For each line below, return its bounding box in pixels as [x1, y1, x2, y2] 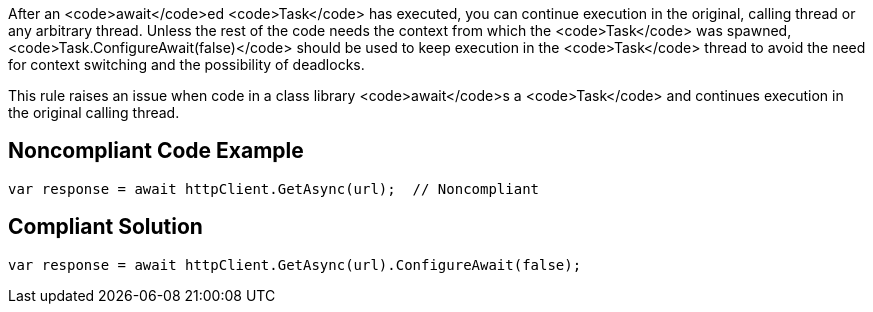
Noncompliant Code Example [8, 138, 304, 164]
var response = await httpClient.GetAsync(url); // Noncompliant [8, 180, 540, 197]
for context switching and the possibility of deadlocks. [8, 56, 365, 73]
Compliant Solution [8, 214, 203, 240]
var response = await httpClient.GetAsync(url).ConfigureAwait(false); [8, 256, 582, 273]
